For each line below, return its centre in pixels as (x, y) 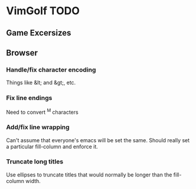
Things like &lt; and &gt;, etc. (41, 83)
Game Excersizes (39, 33)
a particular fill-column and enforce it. (52, 146)
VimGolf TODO (43, 11)
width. (33, 181)
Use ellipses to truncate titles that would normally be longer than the (89, 174)
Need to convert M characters (42, 111)
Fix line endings (29, 98)
